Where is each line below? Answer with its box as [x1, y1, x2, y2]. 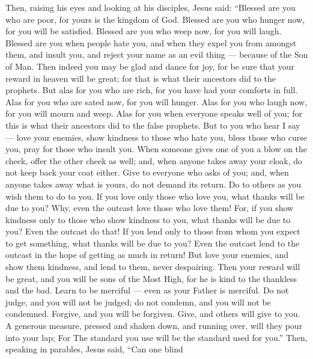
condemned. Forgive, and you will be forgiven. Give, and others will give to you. [5, 307, 300, 320]
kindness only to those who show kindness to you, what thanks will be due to [5, 213, 291, 226]
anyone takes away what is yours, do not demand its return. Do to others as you [5, 177, 302, 190]
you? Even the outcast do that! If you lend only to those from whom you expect [5, 225, 300, 238]
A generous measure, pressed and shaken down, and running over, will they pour [5, 319, 303, 332]
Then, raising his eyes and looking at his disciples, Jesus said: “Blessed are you [5, 1, 296, 13]
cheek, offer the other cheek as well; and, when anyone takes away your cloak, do [5, 154, 303, 167]
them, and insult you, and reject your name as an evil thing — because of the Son [5, 48, 308, 61]
